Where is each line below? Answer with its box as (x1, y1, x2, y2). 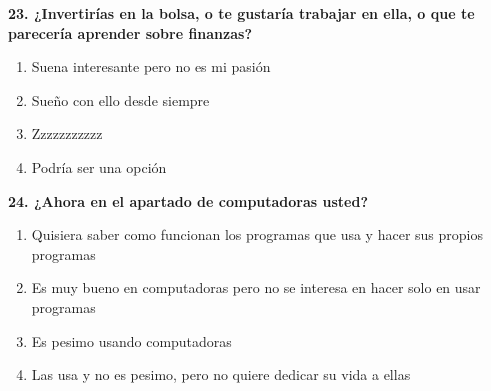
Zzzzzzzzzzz (31, 123, 103, 144)
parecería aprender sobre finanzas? (8, 22, 252, 43)
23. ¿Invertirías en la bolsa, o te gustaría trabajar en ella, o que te (8, 3, 475, 23)
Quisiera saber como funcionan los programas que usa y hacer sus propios (31, 224, 483, 245)
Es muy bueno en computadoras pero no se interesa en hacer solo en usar (31, 277, 481, 298)
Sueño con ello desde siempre (31, 89, 210, 110)
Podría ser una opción (31, 156, 167, 177)
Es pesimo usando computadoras (31, 330, 232, 351)
